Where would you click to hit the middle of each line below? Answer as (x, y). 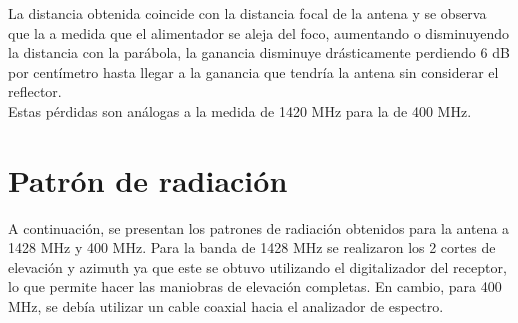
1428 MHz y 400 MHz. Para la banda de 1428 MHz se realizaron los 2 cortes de (252, 247)
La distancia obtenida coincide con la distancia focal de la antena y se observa (247, 13)
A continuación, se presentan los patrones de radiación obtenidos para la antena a (259, 227)
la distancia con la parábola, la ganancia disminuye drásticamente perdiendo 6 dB (259, 52)
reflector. (35, 91)
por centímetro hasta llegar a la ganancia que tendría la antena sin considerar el (253, 71)
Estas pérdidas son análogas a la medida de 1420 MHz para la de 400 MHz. (240, 110)
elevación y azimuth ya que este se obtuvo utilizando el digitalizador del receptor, (257, 266)
